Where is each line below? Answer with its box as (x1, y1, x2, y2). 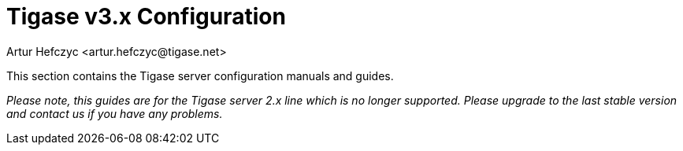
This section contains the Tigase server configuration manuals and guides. (6, 68, 394, 83)
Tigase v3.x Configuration (6, 3, 286, 30)
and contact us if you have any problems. (6, 106, 223, 120)
